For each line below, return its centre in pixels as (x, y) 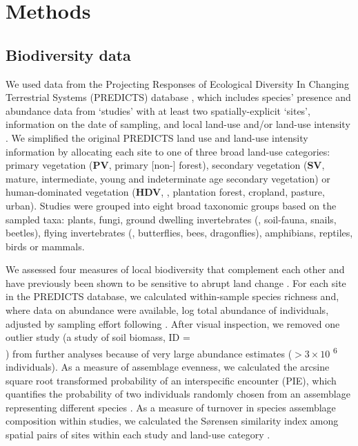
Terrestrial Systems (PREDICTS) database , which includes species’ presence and (178, 97)
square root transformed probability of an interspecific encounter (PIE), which (171, 380)
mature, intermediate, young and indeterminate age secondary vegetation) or (168, 178)
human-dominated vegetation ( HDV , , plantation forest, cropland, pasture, (165, 192)
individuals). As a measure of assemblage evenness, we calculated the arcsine (168, 367)
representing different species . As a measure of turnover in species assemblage (171, 407)
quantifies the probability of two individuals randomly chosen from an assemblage (178, 394)
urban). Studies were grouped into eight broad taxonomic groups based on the (171, 205)
